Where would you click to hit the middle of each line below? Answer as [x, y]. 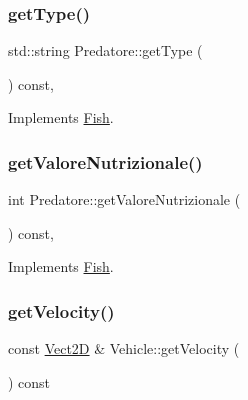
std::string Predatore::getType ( [105, 50]
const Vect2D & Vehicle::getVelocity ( [124, 348]
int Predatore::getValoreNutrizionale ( [124, 199]
